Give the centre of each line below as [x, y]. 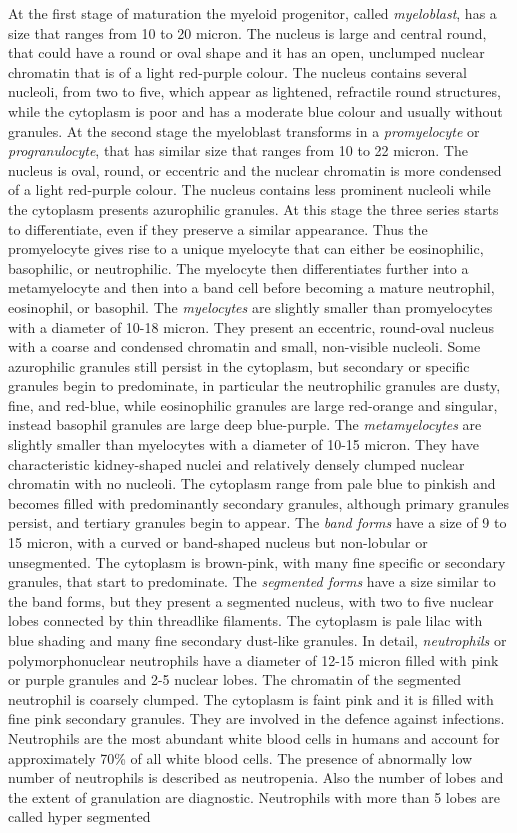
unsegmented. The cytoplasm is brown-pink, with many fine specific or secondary [257, 561]
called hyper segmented [79, 816]
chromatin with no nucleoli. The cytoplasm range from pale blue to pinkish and [252, 483]
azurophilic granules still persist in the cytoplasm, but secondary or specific [239, 365]
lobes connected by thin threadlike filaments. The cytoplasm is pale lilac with [245, 620]
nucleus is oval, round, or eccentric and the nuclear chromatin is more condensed [255, 169]
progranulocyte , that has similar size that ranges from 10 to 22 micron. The [238, 150]
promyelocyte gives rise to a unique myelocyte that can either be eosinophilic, [246, 248]
